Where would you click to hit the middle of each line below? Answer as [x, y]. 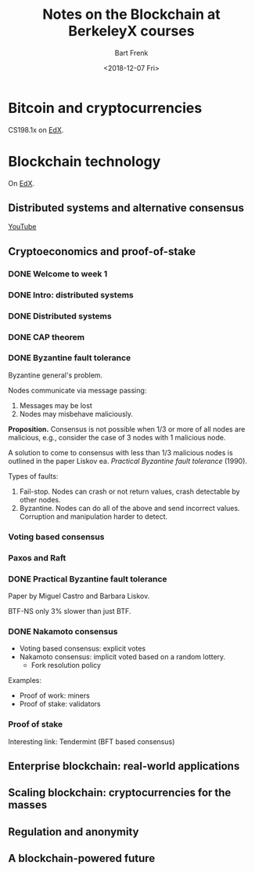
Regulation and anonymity [74, 832]
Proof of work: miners [54, 695]
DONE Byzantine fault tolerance [70, 358]
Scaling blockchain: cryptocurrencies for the [120, 793]
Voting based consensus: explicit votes [83, 648]
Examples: [25, 680]
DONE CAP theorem [46, 337]
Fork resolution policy [66, 666]
